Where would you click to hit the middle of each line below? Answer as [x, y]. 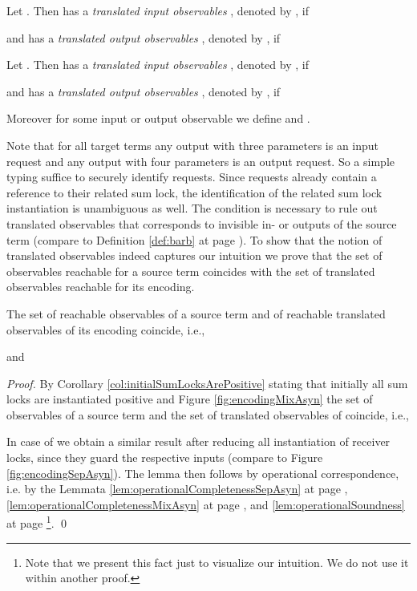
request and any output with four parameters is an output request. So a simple [200, 161]
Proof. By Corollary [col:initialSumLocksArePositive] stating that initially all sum [207, 383]
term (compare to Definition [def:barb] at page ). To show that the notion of [194, 239]
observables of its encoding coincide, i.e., [106, 329]
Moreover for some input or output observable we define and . [158, 118]
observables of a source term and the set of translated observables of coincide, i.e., [208, 414]
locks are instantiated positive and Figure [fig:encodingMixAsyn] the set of [190, 399]
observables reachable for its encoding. [101, 287]
